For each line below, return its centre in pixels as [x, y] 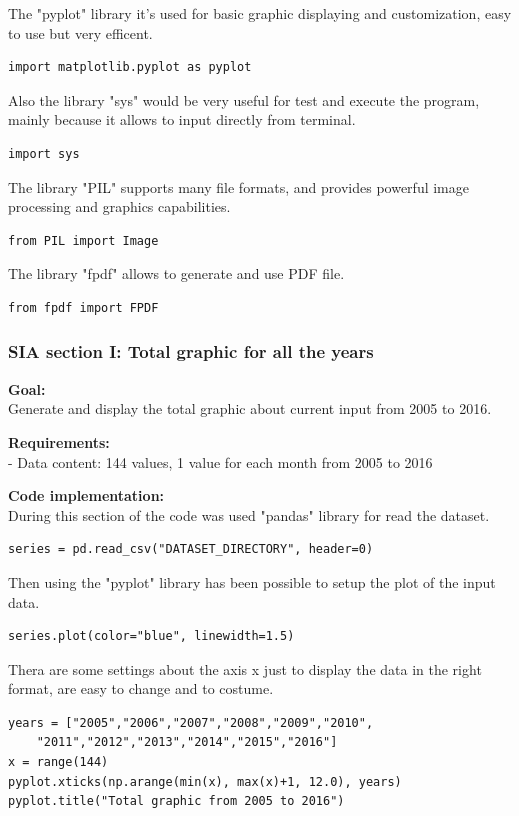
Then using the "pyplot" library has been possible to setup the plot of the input [252, 581]
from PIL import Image [83, 240]
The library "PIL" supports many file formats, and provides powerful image [238, 186]
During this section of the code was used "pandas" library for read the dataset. [249, 514]
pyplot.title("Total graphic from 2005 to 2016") [176, 801]
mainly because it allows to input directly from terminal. [182, 119]
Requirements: [59, 441]
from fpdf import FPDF [83, 307]
